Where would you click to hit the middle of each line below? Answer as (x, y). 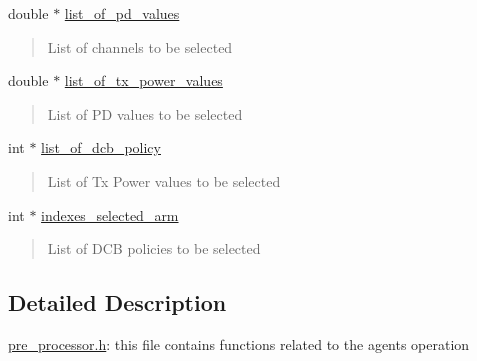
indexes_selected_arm (110, 214)
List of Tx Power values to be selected (164, 180)
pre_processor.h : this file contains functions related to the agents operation (239, 343)
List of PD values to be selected (145, 113)
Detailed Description (117, 302)
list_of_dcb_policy (101, 147)
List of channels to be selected (140, 46)
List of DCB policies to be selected (154, 248)
